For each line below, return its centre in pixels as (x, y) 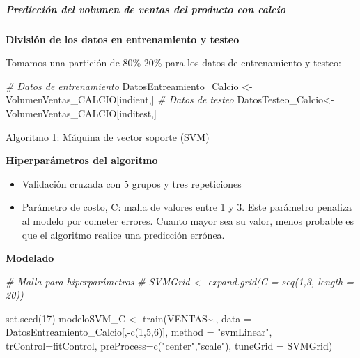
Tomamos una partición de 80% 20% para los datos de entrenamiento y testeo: (173, 62)
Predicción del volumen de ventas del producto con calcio (146, 9)
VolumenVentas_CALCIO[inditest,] (81, 113)
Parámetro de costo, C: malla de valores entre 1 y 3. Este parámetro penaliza (187, 207)
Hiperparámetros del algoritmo (82, 160)
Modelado (30, 258)
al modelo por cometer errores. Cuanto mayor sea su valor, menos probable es (188, 220)
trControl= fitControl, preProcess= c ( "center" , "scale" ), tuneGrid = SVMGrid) (169, 346)
